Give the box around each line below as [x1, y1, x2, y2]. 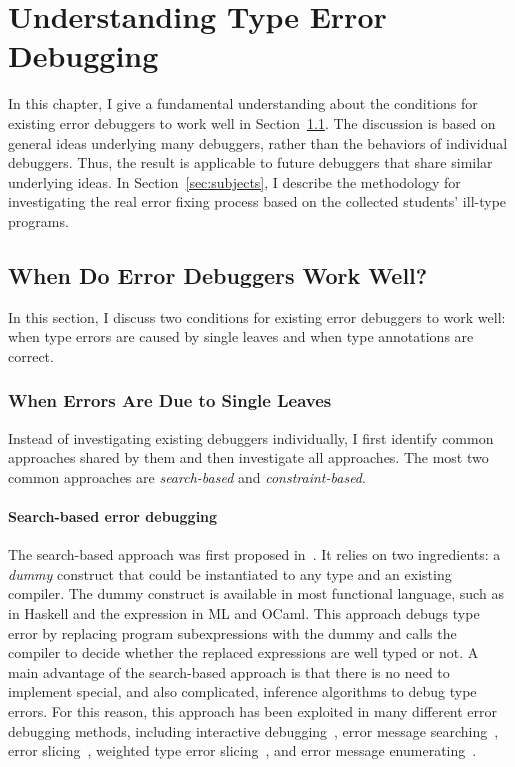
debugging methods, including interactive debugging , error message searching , [8, 720, 499, 741]
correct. [8, 345, 54, 366]
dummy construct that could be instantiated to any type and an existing [8, 563, 452, 584]
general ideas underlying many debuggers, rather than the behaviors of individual [8, 132, 508, 153]
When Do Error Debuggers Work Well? [8, 259, 428, 290]
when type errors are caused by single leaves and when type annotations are [8, 326, 474, 347]
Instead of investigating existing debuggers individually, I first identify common [8, 427, 494, 448]
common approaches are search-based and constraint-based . [8, 466, 366, 487]
